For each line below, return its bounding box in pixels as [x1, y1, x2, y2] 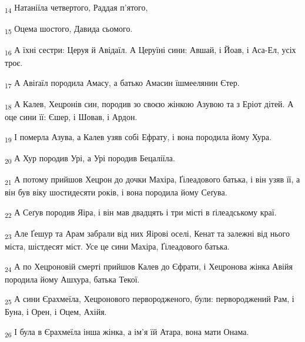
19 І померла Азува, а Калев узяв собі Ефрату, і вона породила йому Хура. [5, 130, 272, 144]
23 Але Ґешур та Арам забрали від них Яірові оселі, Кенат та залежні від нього [5, 227, 290, 241]
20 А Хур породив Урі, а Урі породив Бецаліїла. [5, 151, 175, 165]
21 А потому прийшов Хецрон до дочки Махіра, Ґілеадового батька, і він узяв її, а [5, 173, 300, 187]
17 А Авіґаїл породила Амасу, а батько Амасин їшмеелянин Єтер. [5, 76, 240, 90]
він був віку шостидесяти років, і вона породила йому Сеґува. [5, 186, 227, 198]
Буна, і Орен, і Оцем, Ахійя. [5, 306, 107, 318]
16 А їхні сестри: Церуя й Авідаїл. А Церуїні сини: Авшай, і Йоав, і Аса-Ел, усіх [5, 44, 296, 58]
